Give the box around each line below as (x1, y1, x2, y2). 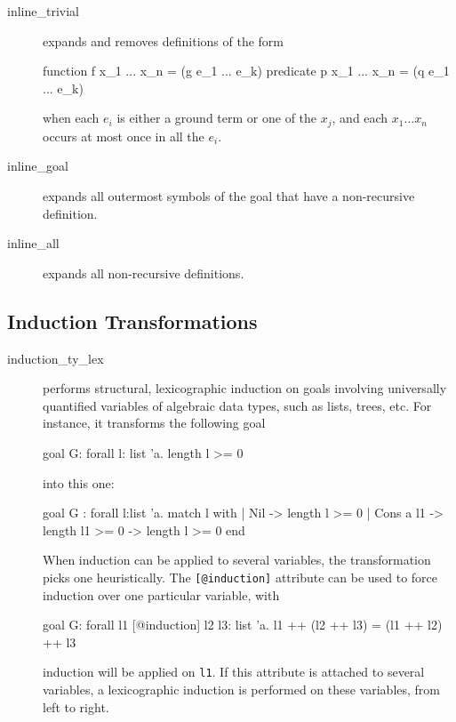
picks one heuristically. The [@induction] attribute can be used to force (43, 567, 438, 586)
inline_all (7, 234, 60, 253)
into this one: (43, 473, 115, 492)
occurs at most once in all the (43, 126, 204, 145)
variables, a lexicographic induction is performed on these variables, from (43, 680, 441, 699)
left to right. (43, 697, 109, 716)
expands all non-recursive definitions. (43, 263, 244, 282)
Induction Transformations (7, 307, 258, 334)
